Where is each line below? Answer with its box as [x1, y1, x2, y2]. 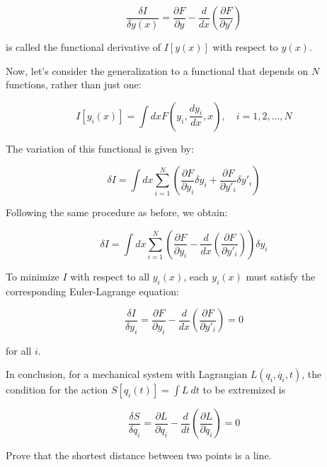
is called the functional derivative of [6, 40, 161, 54]
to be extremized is [202, 382, 286, 397]
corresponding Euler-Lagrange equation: [6, 283, 179, 298]
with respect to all [70, 268, 150, 283]
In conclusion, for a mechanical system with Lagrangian [6, 367, 248, 382]
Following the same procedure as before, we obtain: [6, 205, 228, 220]
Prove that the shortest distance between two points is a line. [6, 448, 272, 463]
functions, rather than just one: [6, 77, 142, 92]
